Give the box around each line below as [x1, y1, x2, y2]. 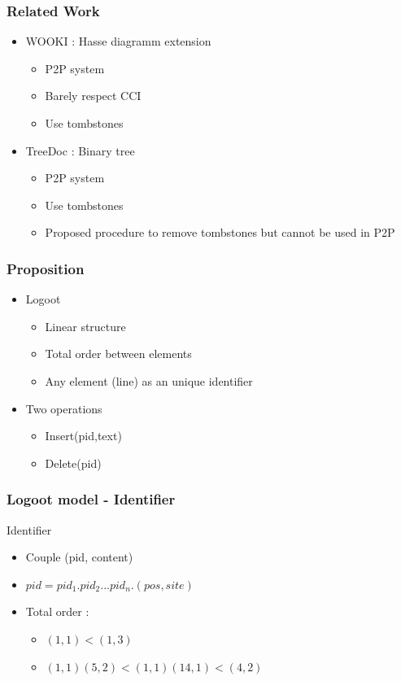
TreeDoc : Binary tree [25, 142, 135, 159]
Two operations [25, 399, 102, 417]
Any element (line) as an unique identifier [45, 372, 253, 389]
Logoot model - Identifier [7, 489, 176, 509]
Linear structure [45, 317, 126, 334]
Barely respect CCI [45, 87, 142, 104]
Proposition [7, 258, 85, 278]
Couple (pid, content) [25, 548, 133, 565]
